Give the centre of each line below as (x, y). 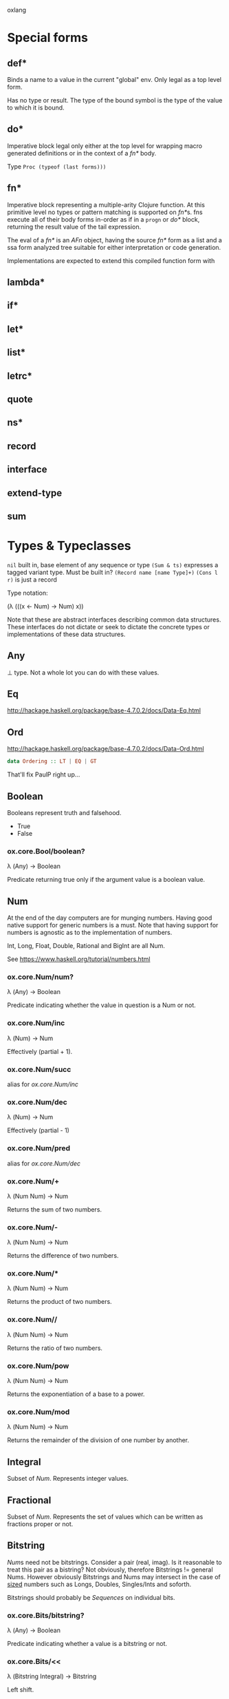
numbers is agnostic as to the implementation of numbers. (90, 933)
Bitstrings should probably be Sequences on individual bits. (91, 1597)
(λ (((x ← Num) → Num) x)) (45, 606)
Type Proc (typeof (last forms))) (57, 166)
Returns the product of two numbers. (59, 1302)
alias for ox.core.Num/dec (44, 1163)
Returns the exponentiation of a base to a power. (76, 1394)
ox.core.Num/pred (39, 1148)
